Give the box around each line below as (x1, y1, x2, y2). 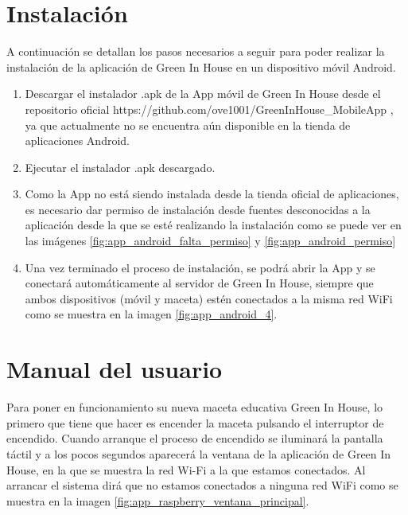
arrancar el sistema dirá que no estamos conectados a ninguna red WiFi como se (6, 477, 398, 494)
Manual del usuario (6, 353, 223, 385)
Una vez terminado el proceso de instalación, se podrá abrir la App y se (25, 259, 375, 275)
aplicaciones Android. (25, 132, 130, 149)
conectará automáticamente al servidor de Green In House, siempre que (25, 275, 374, 291)
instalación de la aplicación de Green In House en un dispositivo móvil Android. (6, 58, 396, 75)
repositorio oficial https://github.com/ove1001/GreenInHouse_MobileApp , (25, 100, 394, 117)
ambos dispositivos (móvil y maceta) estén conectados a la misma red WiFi (25, 290, 393, 306)
